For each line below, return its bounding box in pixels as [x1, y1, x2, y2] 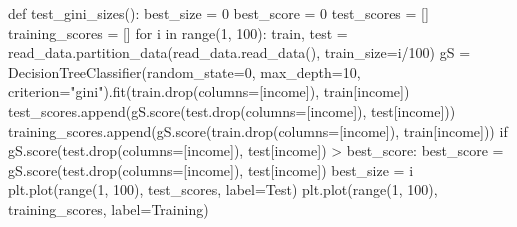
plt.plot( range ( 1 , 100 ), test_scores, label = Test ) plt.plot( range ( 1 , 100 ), [8, 179, 438, 200]
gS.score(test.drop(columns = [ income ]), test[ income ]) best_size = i [8, 159, 414, 180]
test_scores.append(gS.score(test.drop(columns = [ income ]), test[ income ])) [8, 100, 456, 121]
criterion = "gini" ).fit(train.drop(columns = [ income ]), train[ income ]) [8, 81, 410, 102]
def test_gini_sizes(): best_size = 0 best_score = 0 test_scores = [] [8, 3, 429, 23]
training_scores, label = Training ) [8, 198, 209, 219]
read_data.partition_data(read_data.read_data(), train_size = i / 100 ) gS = [8, 42, 471, 63]
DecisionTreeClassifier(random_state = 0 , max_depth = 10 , [8, 61, 361, 82]
